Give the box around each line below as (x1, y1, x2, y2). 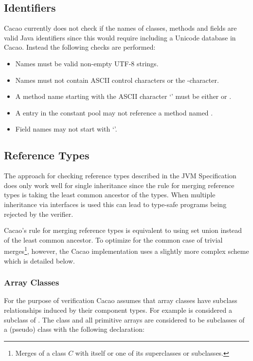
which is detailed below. (4, 255, 75, 266)
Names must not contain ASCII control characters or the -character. (15, 75, 219, 85)
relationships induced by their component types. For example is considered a (4, 304, 232, 315)
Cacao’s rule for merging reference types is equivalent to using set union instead (4, 225, 242, 235)
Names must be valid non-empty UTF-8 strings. (15, 58, 159, 68)
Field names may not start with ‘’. (15, 124, 117, 134)
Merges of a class (15, 347, 66, 358)
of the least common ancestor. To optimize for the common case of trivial (4, 234, 223, 245)
